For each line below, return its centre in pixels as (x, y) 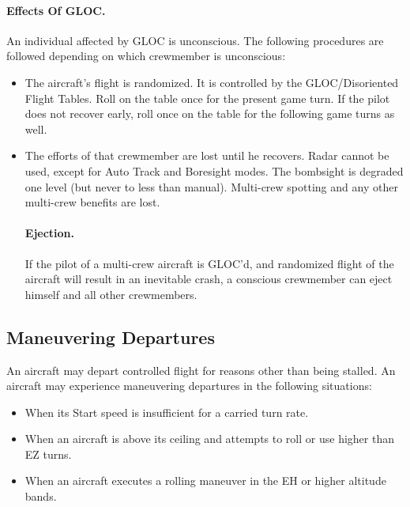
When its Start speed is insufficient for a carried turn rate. (167, 412)
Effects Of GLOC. (56, 10)
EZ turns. (48, 454)
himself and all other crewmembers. (111, 294)
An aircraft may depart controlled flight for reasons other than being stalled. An (201, 370)
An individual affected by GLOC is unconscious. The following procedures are (195, 40)
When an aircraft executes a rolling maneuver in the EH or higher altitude (205, 481)
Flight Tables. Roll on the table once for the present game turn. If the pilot (207, 98)
